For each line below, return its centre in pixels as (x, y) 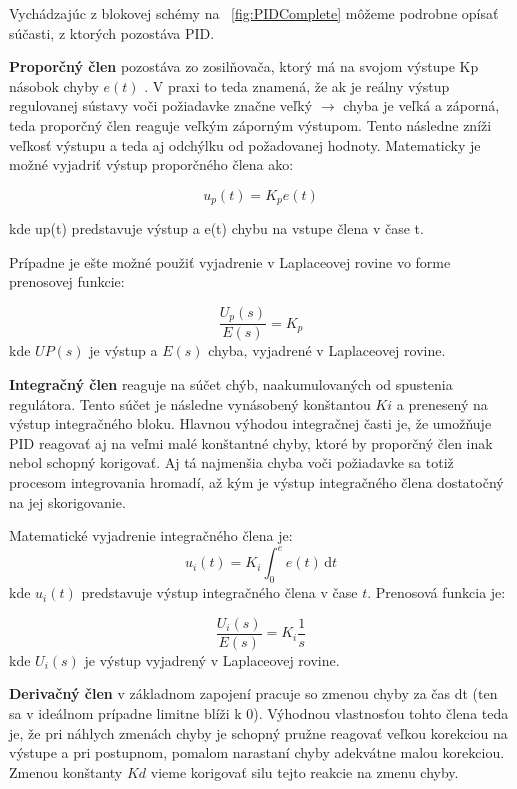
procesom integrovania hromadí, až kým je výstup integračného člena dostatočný (256, 482)
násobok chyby (54, 85)
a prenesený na (442, 403)
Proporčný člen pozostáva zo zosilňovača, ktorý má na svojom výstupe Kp (244, 66)
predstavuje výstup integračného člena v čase (219, 592)
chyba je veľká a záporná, (421, 105)
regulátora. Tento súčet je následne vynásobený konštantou (190, 403)
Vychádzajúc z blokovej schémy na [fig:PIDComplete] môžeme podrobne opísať (254, 13)
